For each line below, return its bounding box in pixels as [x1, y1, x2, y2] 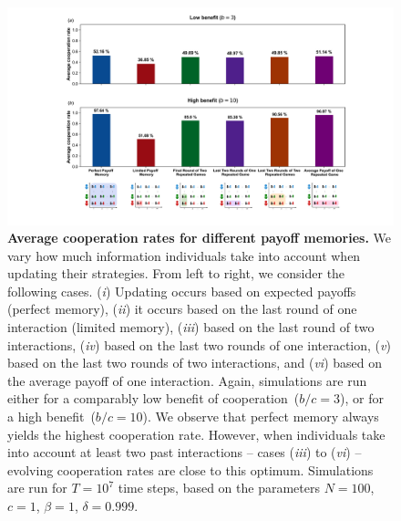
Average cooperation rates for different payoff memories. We [7, 228, 392, 247]
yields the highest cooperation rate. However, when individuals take [7, 424, 386, 443]
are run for [7, 478, 67, 497]
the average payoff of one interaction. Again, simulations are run [7, 370, 367, 390]
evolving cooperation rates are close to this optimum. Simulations [7, 460, 374, 479]
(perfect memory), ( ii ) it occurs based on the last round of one [7, 299, 357, 318]
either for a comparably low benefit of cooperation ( [7, 389, 300, 408]
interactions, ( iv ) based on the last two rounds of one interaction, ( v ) [7, 335, 391, 354]
